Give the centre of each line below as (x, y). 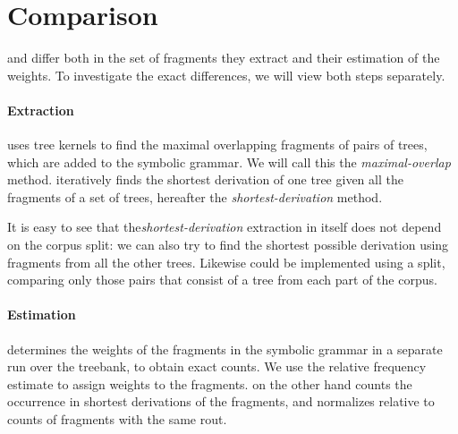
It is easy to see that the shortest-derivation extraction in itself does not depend (225, 227)
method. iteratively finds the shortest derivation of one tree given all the (205, 179)
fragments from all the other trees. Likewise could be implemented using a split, (226, 262)
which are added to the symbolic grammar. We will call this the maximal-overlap (229, 162)
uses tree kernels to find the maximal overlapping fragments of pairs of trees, (217, 145)
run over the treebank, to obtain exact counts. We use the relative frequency (217, 366)
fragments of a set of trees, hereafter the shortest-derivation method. (195, 196)
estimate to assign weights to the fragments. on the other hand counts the (210, 383)
